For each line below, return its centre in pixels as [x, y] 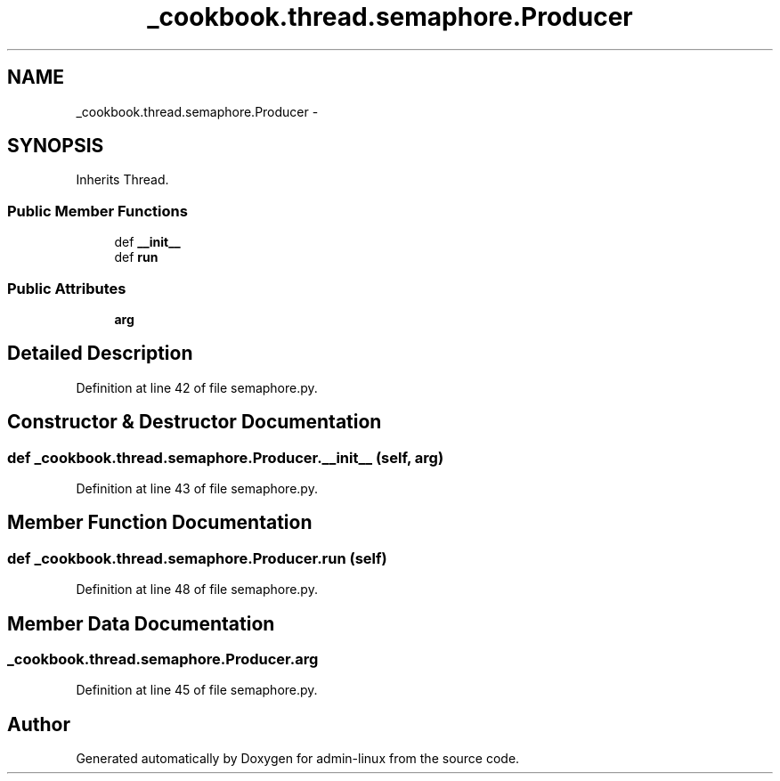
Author [39, 724]
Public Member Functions [97, 211]
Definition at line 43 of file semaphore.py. [197, 488]
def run [136, 257]
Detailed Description [100, 354]
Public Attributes [67, 288]
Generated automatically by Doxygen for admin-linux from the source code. [298, 759]
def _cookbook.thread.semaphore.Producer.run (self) [197, 558]
